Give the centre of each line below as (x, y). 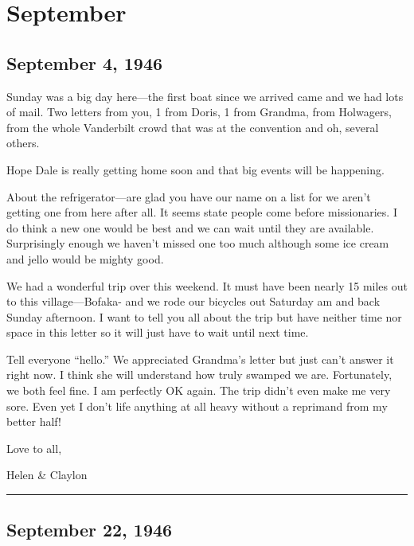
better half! (34, 421)
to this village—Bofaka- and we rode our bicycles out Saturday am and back (193, 301)
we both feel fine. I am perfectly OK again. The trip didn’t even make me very (199, 390)
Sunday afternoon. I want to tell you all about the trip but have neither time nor (204, 316)
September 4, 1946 (85, 62)
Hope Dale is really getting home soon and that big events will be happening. (195, 169)
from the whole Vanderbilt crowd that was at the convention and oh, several (193, 127)
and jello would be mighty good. (85, 258)
